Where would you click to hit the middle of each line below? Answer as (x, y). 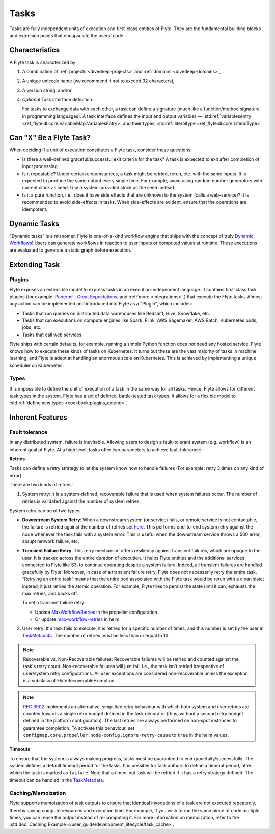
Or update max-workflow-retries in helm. (78, 619)
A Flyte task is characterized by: (43, 62)
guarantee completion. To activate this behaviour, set (79, 728)
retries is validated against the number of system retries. (81, 501)
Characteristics (35, 50)
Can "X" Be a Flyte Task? (50, 138)
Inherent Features (38, 418)
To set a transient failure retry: (54, 603)
